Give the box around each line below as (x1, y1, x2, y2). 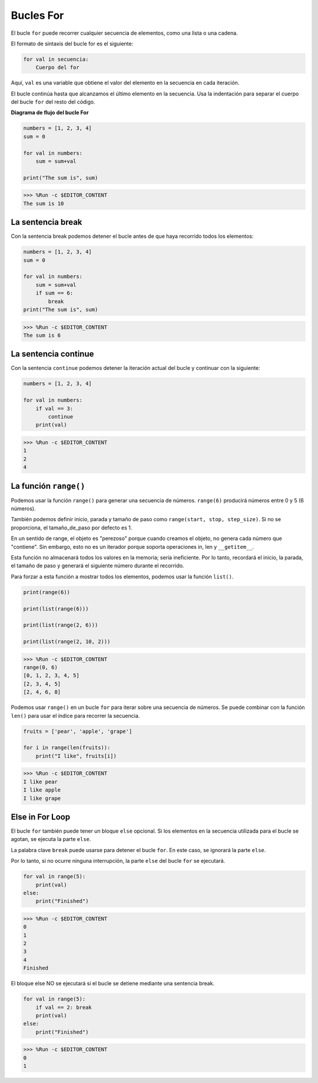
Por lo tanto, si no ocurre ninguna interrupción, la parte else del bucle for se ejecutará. (11, 857, 226, 865)
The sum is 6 (23, 332, 61, 339)
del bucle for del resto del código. (11, 98, 95, 105)
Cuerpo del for (35, 64, 79, 71)
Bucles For (11, 9, 64, 22)
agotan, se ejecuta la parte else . (11, 836, 91, 843)
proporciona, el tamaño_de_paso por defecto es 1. (11, 524, 132, 531)
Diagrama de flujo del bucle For (11, 109, 89, 116)
